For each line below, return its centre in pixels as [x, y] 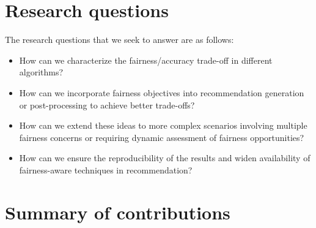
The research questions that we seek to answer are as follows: [119, 40]
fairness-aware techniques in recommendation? [106, 169]
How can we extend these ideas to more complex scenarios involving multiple [163, 125]
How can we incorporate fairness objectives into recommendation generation [162, 92]
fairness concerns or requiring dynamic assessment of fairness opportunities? [162, 137]
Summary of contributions [118, 212]
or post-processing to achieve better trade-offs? [107, 104]
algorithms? [41, 72]
